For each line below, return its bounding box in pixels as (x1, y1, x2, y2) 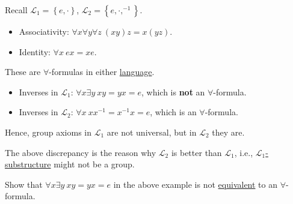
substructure (5, 158, 51, 170)
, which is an (150, 106, 197, 118)
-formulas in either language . (49, 65, 155, 78)
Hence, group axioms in (5, 125, 92, 138)
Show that (5, 178, 43, 190)
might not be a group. (54, 158, 135, 170)
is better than (171, 146, 222, 158)
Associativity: (19, 25, 69, 37)
